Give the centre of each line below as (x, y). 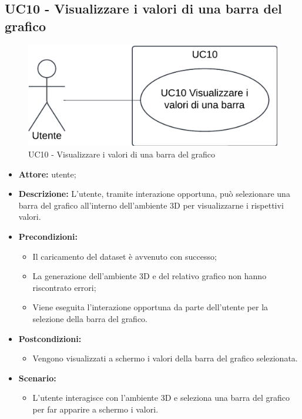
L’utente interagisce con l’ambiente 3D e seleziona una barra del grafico (161, 398)
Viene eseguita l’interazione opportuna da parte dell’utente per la (150, 307)
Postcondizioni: (50, 338)
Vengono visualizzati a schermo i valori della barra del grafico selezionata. (165, 358)
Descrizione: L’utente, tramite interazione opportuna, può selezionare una (154, 194)
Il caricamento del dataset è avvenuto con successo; (125, 256)
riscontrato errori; (64, 287)
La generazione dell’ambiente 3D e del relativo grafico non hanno (150, 276)
